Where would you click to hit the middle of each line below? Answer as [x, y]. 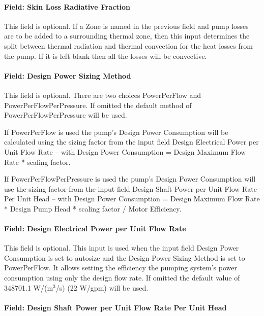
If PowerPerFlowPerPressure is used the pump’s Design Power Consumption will [130, 179]
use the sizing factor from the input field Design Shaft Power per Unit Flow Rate [130, 188]
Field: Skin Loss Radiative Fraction [67, 6]
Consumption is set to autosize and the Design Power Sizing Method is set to [125, 257]
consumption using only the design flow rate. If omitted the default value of [122, 278]
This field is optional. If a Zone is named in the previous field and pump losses [126, 26]
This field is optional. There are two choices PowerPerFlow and [103, 95]
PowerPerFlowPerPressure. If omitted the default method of [98, 105]
